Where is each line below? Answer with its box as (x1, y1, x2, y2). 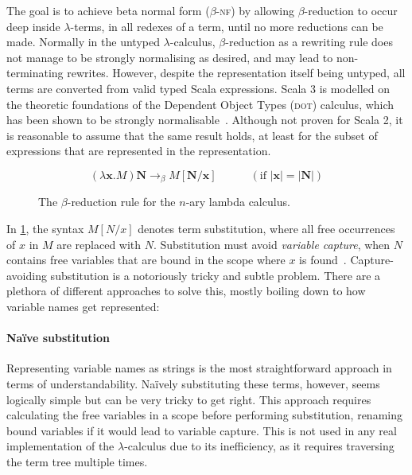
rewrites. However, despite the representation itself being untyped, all (67, 64, 406, 81)
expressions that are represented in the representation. (6, 142, 271, 159)
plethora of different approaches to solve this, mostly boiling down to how (6, 282, 366, 299)
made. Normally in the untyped (6, 33, 160, 50)
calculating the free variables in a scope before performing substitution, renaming (6, 407, 402, 423)
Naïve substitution (6, 329, 110, 346)
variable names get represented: (6, 298, 160, 314)
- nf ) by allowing (216, 2, 294, 18)
